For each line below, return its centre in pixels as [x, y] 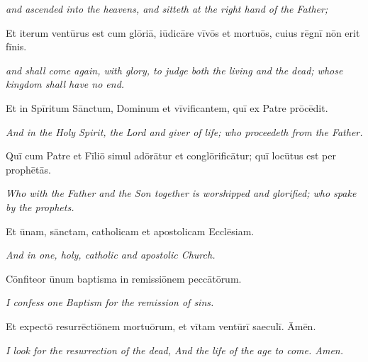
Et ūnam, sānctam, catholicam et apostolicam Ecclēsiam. [130, 231]
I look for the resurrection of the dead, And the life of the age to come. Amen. [175, 350]
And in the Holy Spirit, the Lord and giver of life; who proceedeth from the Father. [184, 131]
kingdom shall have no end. [65, 84]
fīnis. [16, 46]
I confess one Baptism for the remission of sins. [110, 302]
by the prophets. [40, 207]
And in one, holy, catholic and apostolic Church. [111, 255]
